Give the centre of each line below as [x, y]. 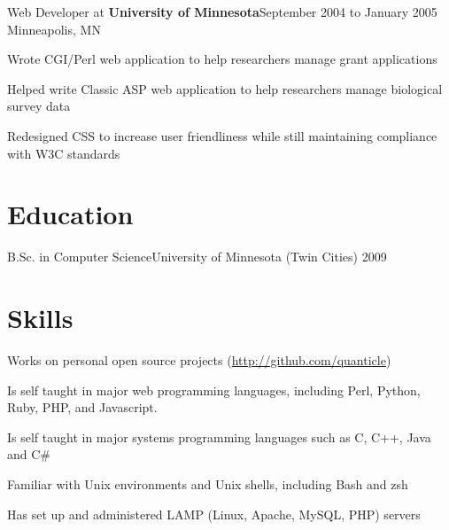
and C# [29, 454]
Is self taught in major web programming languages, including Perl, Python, [214, 390]
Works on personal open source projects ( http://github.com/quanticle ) [199, 360]
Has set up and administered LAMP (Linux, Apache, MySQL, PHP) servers [214, 514]
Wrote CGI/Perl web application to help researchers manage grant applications [222, 59]
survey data [39, 106]
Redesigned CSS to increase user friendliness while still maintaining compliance [222, 135]
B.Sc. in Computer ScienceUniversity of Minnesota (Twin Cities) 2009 [197, 257]
